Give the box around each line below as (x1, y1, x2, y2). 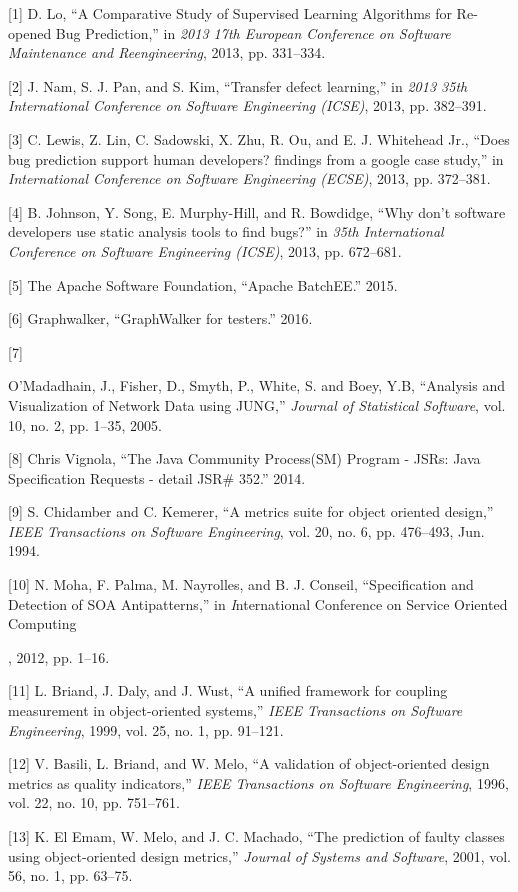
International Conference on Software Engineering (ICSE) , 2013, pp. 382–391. (8, 95, 487, 116)
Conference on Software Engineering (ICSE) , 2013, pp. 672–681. (8, 240, 402, 261)
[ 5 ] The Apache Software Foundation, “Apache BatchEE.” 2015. (8, 274, 398, 295)
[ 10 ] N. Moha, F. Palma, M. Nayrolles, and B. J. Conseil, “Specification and (8, 574, 474, 595)
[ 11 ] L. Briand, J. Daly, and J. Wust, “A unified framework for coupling (8, 680, 448, 701)
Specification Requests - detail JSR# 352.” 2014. (8, 467, 306, 488)
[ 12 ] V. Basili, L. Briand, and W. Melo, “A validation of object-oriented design (8, 753, 490, 774)
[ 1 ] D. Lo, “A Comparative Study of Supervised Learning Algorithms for (8, 3, 452, 23)
